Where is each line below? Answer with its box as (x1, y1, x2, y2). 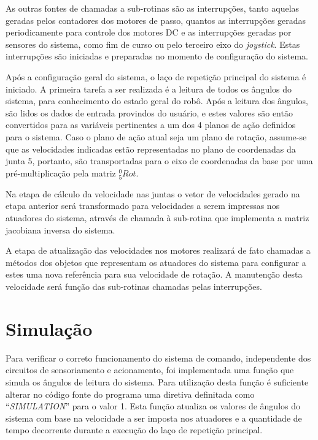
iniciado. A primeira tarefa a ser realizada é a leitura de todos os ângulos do (6, 82, 292, 95)
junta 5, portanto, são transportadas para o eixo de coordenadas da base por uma (6, 154, 313, 167)
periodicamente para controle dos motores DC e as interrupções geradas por (6, 26, 292, 39)
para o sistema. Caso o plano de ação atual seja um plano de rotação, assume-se (6, 130, 307, 143)
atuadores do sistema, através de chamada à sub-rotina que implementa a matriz (6, 211, 309, 224)
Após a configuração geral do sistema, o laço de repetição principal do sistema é (6, 70, 306, 83)
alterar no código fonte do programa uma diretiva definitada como (6, 387, 255, 400)
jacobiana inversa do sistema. (6, 223, 115, 236)
